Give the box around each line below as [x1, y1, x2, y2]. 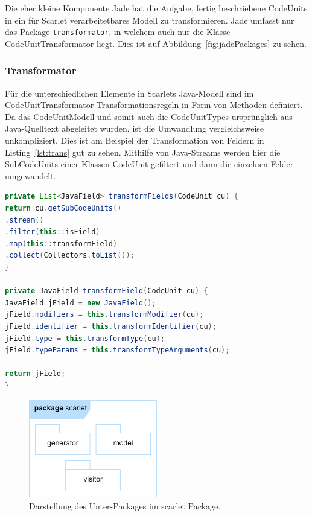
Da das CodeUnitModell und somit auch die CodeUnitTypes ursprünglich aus [5, 110, 293, 123]
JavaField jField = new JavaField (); [5, 298, 156, 307]
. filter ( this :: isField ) [5, 228, 100, 237]
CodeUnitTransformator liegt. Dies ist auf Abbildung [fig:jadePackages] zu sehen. [5, 37, 307, 49]
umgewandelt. [5, 169, 56, 182]
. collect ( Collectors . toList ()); [5, 251, 135, 260]
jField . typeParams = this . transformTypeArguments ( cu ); [5, 346, 230, 355]
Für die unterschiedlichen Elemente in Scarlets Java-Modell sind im [5, 86, 254, 99]
